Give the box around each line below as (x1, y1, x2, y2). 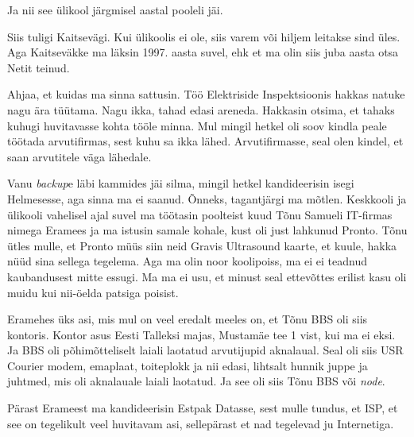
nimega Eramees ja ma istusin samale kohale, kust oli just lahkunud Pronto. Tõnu (7, 222, 408, 238)
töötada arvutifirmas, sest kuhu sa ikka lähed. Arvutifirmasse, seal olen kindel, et (7, 133, 404, 149)
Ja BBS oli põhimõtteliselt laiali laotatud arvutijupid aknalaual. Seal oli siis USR (7, 342, 404, 358)
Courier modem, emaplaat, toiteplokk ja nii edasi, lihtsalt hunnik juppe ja (7, 357, 368, 373)
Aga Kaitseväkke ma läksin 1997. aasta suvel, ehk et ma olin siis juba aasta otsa (7, 44, 399, 60)
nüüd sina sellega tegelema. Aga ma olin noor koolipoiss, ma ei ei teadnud (7, 253, 367, 269)
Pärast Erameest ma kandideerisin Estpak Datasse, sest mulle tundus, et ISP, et (7, 400, 398, 416)
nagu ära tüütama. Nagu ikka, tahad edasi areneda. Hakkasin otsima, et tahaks (7, 101, 395, 118)
